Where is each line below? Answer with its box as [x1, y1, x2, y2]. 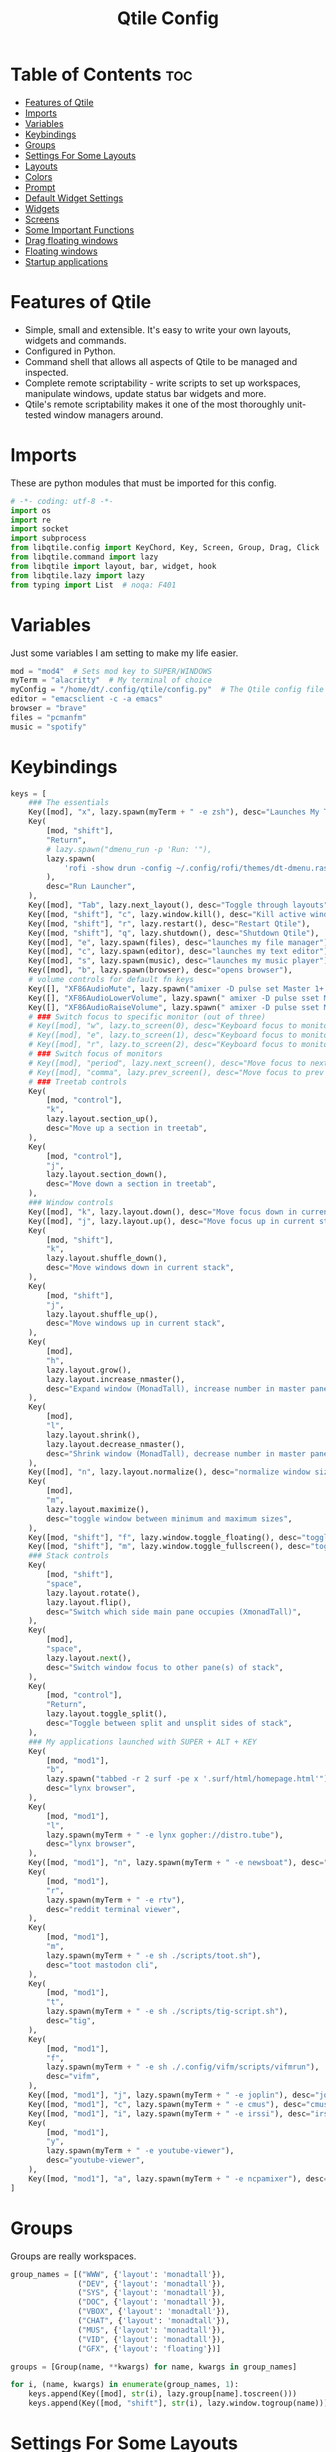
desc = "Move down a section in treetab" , [46, 1179, 217, 1189]
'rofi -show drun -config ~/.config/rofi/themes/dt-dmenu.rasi [63, 863, 333, 873]
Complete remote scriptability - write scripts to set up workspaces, [24, 377, 302, 389]
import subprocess [10, 533, 87, 544]
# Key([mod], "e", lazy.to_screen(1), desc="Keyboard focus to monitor [28, 1030, 333, 1041]
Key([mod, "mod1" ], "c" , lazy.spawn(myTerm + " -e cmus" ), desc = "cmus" [28, 2099, 333, 2109]
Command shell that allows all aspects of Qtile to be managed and [24, 355, 298, 367]
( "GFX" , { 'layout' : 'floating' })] [77, 2343, 222, 2354]
